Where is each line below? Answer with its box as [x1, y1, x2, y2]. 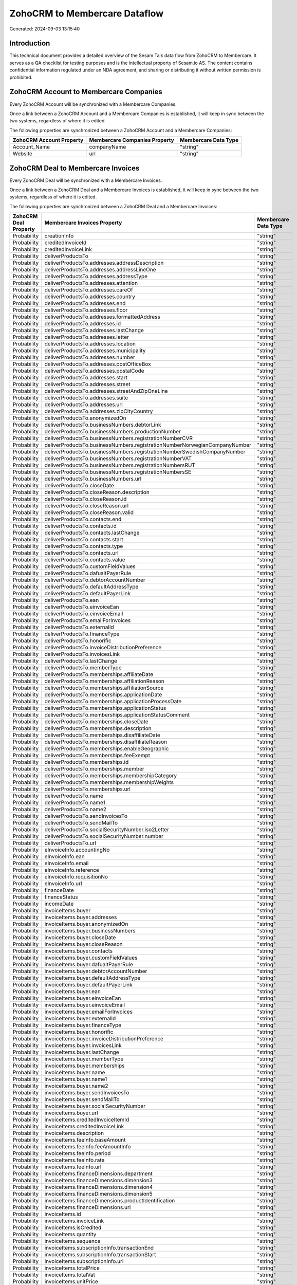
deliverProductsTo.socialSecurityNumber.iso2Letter [44, 826, 170, 833]
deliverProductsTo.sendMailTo [44, 819, 118, 827]
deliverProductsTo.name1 [44, 799, 105, 806]
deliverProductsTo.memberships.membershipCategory [44, 772, 177, 779]
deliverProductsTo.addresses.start [44, 374, 128, 381]
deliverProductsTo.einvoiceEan [44, 603, 119, 611]
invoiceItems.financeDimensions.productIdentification [44, 1197, 175, 1204]
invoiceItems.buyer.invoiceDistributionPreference [44, 1035, 164, 1042]
